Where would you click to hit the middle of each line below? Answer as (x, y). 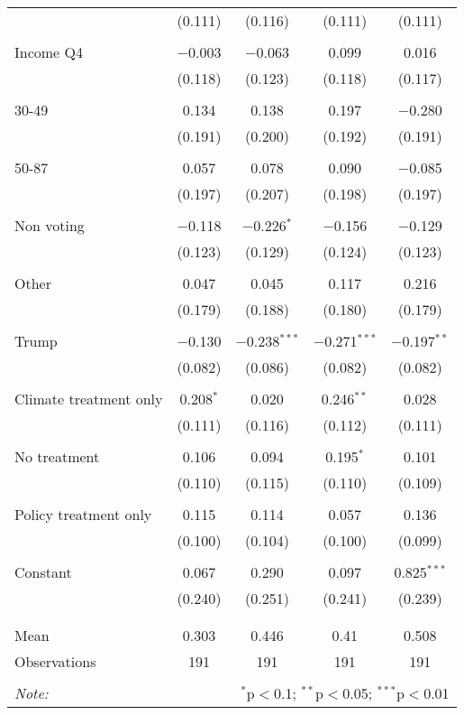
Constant (43, 572)
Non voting (50, 225)
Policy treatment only (83, 514)
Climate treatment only (89, 399)
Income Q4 (49, 52)
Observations (55, 661)
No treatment (57, 456)
